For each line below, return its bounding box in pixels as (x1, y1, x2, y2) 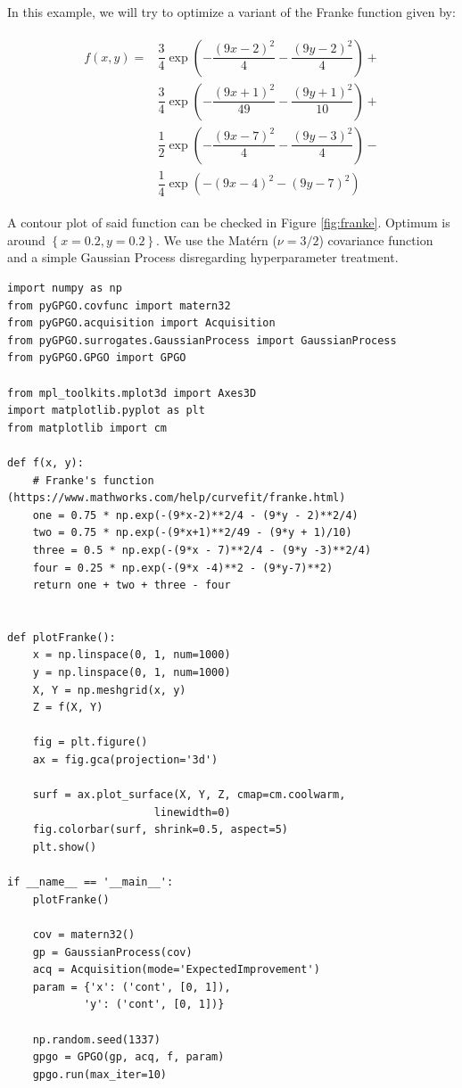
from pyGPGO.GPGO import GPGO (7, 351, 186, 365)
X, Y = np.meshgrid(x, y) (32, 683, 186, 696)
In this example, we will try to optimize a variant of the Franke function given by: (7, 3, 456, 21)
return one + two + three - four (32, 579, 231, 592)
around (7, 230, 45, 249)
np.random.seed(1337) (32, 1033, 161, 1046)
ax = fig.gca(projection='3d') (32, 754, 219, 767)
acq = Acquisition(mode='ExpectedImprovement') (32, 963, 320, 977)
